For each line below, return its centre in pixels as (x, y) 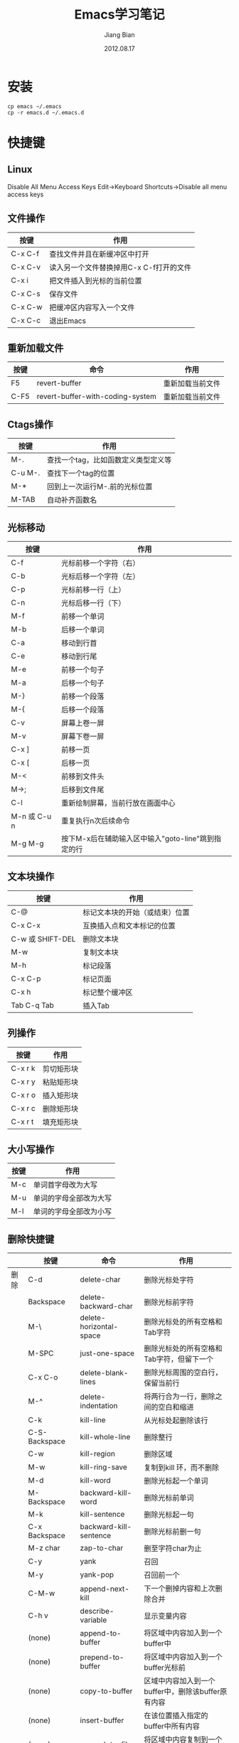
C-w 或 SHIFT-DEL (43, 939)
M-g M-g (27, 843)
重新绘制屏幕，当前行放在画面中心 (118, 803)
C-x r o (23, 1094)
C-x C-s (26, 294)
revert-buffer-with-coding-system (96, 397)
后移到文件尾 (83, 789)
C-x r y (23, 1082)
